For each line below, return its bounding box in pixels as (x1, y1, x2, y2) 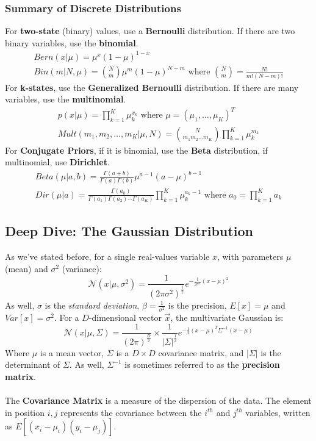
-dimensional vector (88, 310, 162, 323)
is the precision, (168, 298, 227, 311)
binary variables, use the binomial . (5, 36, 138, 49)
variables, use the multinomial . (5, 93, 126, 106)
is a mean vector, (40, 346, 104, 359)
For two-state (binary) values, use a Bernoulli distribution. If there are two (5, 24, 295, 37)
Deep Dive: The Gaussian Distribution (5, 221, 253, 240)
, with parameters (217, 250, 284, 263)
